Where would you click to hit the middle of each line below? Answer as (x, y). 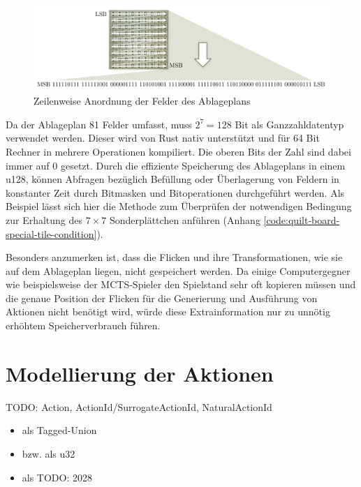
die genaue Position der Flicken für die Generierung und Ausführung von (162, 298)
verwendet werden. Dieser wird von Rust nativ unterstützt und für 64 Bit (163, 138)
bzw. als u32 (49, 453)
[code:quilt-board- (302, 219)
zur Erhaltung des (44, 219)
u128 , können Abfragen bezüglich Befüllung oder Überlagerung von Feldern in (172, 179)
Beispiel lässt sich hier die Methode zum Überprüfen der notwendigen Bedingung (179, 206)
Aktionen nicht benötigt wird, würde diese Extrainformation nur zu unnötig (168, 312)
